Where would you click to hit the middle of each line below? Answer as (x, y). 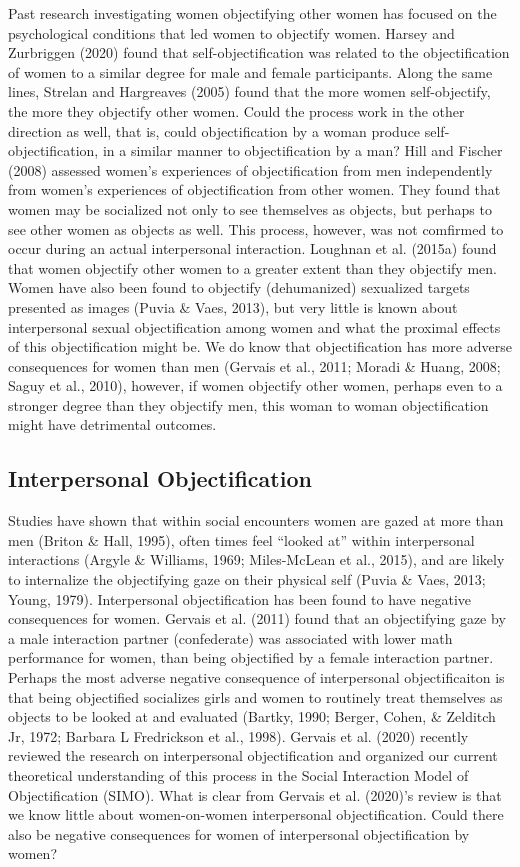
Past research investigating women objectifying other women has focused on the (252, 13)
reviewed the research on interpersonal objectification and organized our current (253, 755)
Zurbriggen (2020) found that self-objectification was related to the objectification (259, 52)
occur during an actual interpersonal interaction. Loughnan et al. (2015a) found (252, 248)
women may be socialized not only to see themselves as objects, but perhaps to (250, 208)
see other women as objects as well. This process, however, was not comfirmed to (256, 228)
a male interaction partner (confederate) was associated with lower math (230, 637)
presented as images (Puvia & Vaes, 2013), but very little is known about (233, 306)
